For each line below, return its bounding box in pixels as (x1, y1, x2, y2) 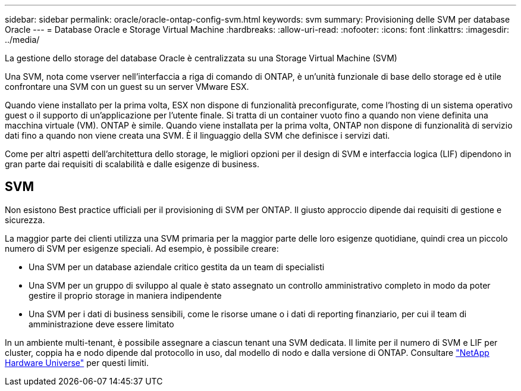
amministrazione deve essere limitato (29, 318, 174, 329)
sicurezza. (5, 214, 45, 225)
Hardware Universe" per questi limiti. (5, 357, 149, 368)
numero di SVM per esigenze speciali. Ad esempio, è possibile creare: (5, 243, 279, 254)
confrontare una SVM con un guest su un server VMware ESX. (5, 82, 249, 92)
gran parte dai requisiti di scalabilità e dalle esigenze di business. (5, 159, 259, 169)
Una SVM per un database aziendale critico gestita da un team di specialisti (29, 261, 325, 272)
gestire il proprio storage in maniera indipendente (29, 290, 222, 301)
